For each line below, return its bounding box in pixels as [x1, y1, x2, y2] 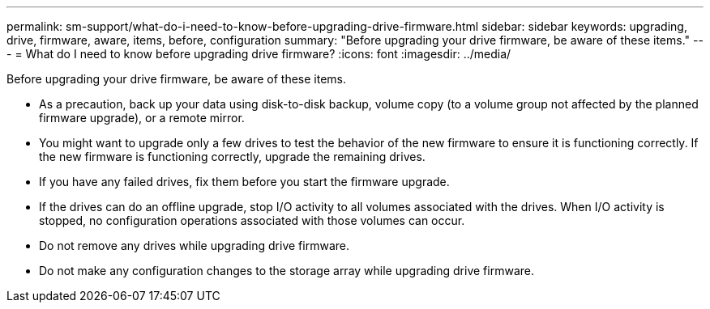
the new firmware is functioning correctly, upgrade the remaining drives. [39, 150, 426, 163]
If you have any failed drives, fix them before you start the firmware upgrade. [39, 175, 450, 188]
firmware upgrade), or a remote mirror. [39, 111, 245, 125]
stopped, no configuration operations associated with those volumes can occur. [39, 214, 465, 227]
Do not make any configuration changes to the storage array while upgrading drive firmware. [39, 264, 534, 277]
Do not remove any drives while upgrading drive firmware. [39, 239, 349, 252]
